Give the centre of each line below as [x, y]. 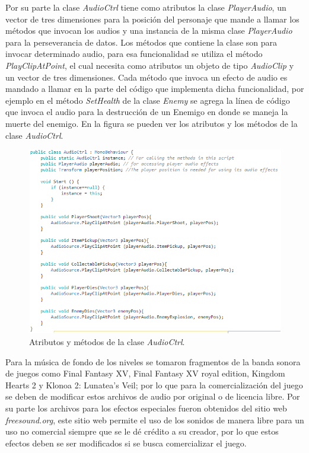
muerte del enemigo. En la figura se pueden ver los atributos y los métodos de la [152, 123]
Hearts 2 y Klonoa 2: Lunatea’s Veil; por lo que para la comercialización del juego [154, 385]
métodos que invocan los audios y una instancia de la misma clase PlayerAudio [149, 31]
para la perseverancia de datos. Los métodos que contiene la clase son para [141, 42]
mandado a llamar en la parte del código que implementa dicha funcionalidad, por [155, 89]
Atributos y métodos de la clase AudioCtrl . [107, 341]
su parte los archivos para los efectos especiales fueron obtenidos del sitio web [146, 408]
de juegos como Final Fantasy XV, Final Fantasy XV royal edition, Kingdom [145, 373]
